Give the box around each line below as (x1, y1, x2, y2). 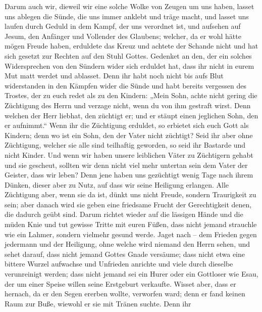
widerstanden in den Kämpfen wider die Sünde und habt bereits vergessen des (5, 80, 246, 91)
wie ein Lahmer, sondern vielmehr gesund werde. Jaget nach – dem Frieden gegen (5, 229, 257, 239)
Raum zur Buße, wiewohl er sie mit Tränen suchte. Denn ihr (5, 298, 191, 308)
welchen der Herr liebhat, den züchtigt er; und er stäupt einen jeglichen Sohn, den (5, 110, 258, 120)
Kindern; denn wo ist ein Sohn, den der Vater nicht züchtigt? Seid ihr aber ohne (5, 129, 253, 140)
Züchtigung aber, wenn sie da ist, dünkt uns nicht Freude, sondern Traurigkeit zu (5, 189, 256, 200)
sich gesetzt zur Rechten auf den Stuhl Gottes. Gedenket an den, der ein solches (5, 50, 252, 61)
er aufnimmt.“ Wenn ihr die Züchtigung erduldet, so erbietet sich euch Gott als (5, 120, 249, 130)
